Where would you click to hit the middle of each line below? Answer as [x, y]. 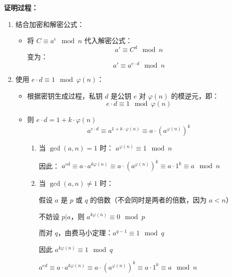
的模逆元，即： [195, 95]
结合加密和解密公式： [50, 24]
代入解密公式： [108, 40]
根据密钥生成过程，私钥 [65, 95]
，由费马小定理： [85, 233]
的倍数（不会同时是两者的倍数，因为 [149, 199]
